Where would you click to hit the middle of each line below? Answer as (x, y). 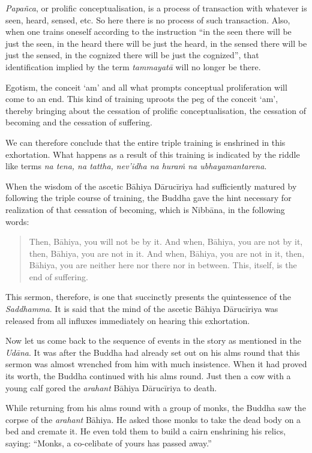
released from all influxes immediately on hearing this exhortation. (128, 320)
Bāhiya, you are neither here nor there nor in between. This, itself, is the (163, 265)
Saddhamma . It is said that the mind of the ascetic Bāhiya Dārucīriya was (142, 309)
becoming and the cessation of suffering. (79, 122)
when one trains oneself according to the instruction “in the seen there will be (148, 31)
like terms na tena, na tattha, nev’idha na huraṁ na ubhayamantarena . (136, 166)
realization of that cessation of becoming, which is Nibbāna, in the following (145, 209)
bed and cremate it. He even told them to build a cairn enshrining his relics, (146, 431)
